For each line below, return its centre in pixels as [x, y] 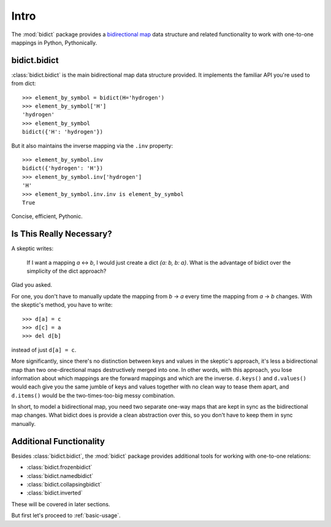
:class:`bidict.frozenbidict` [59, 467]
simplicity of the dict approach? [67, 271]
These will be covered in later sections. [61, 504]
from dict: [24, 83]
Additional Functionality [58, 441]
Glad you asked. [32, 285]
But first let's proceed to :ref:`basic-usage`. [66, 515]
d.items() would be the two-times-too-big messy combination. [93, 395]
